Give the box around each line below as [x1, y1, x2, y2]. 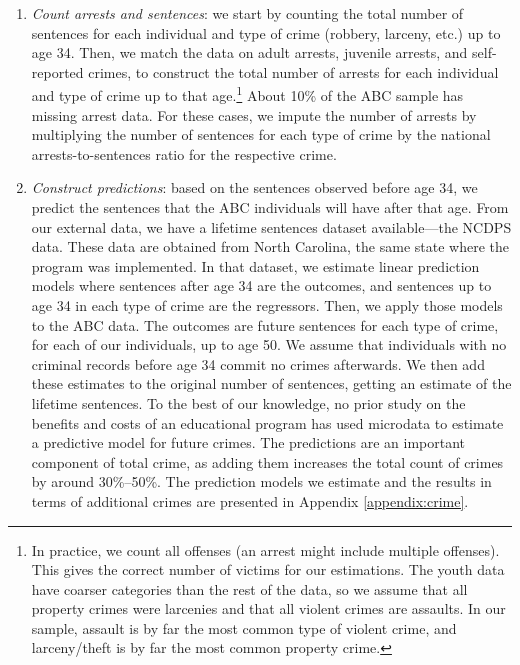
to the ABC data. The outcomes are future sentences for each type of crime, [31, 314, 499, 335]
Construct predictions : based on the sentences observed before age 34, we [31, 177, 478, 198]
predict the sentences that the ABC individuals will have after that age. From [31, 197, 509, 217]
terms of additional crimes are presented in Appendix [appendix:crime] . [31, 490, 469, 511]
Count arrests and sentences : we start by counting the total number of [31, 3, 464, 23]
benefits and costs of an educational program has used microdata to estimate [31, 412, 504, 433]
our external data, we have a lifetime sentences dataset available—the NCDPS [31, 216, 512, 237]
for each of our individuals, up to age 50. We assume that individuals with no [31, 334, 507, 355]
